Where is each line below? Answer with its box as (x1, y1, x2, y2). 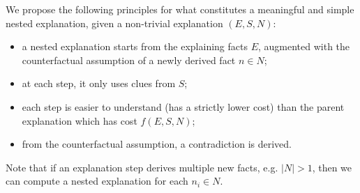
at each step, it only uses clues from (22, 76, 176, 91)
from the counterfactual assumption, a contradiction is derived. (22, 137, 292, 151)
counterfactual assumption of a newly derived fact (22, 52, 236, 67)
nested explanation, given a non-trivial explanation (6, 15, 223, 30)
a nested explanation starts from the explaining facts (22, 39, 248, 54)
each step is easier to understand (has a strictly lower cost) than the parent (22, 99, 345, 114)
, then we (312, 160, 352, 174)
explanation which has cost (22, 113, 137, 128)
